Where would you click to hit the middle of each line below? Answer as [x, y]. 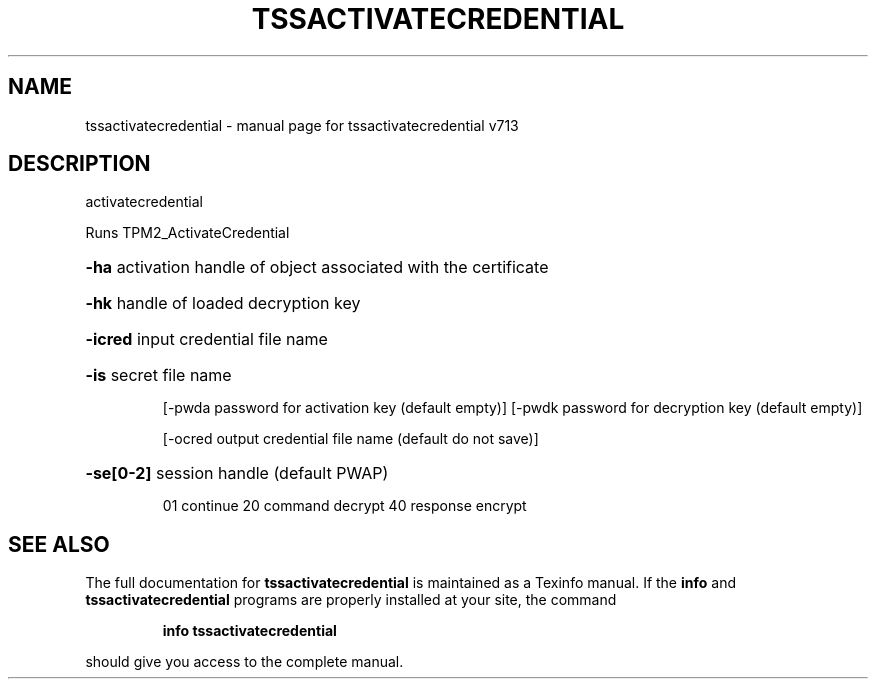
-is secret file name [158, 375]
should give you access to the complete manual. [244, 662]
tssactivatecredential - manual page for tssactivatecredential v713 [302, 125]
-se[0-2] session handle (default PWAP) [237, 473]
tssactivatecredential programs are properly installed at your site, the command [351, 600]
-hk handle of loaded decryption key [223, 303]
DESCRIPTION [79, 164]
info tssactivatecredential [249, 631]
